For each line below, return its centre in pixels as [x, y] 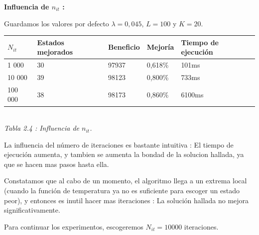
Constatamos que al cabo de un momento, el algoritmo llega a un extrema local [126, 181]
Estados [51, 42]
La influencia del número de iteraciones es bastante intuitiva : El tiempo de [119, 144]
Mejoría [160, 47]
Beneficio [124, 47]
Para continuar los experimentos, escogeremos [74, 226]
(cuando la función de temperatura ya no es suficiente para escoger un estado [122, 191]
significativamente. [32, 210]
